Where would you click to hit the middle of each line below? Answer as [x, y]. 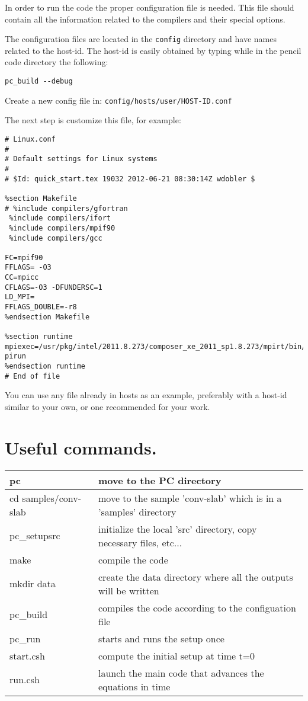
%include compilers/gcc [56, 238]
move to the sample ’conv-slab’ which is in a [190, 498]
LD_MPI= [20, 297]
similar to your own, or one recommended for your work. [108, 406]
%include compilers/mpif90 [62, 228]
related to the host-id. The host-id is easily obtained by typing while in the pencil [153, 50]
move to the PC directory [160, 480]
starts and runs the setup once [161, 638]
